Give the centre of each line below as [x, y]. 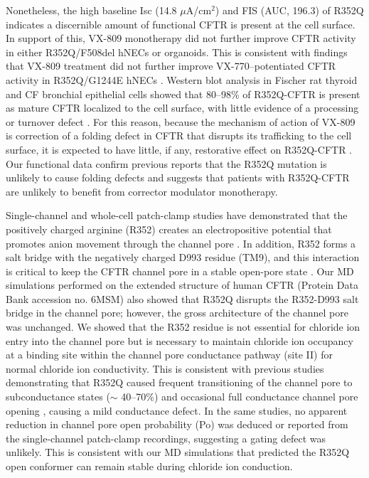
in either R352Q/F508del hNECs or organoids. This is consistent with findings [177, 52]
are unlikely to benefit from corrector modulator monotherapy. [142, 191]
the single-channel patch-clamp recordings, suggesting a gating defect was [166, 438]
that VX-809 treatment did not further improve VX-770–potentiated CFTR [171, 66]
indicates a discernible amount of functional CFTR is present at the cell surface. [181, 24]
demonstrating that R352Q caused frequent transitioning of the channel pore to [179, 382]
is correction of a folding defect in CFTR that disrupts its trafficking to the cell [179, 136]
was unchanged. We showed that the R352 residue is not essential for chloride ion [183, 327]
